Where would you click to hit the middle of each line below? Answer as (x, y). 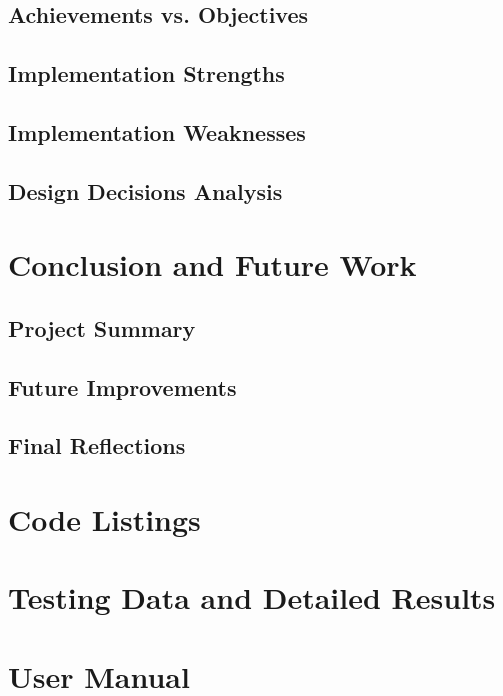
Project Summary (102, 327)
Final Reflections (97, 445)
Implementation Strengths (146, 73)
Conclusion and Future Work (212, 264)
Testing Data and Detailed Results (252, 597)
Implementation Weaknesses (157, 131)
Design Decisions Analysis (145, 190)
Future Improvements (122, 386)
